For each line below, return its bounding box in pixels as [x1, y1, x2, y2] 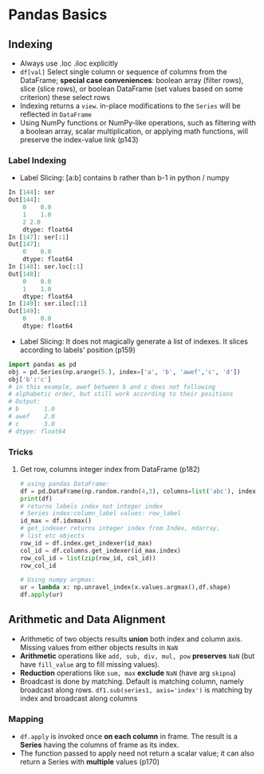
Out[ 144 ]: [8, 196, 41, 204]
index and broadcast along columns [19, 693, 138, 703]
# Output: [8, 398, 41, 406]
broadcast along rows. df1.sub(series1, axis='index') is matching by [19, 685, 253, 694]
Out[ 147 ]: [8, 240, 41, 248]
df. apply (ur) [19, 591, 64, 599]
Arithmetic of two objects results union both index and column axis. [19, 633, 243, 644]
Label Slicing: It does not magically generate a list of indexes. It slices [19, 336, 249, 346]
